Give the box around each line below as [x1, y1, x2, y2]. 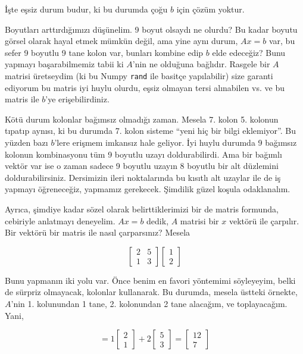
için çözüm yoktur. [176, 3, 245, 15]
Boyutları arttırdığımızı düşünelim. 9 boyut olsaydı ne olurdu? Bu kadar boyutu [5, 23, 298, 35]
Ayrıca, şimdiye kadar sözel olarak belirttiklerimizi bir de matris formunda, [5, 202, 279, 215]
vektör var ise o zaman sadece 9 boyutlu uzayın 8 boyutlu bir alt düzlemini [5, 159, 279, 172]
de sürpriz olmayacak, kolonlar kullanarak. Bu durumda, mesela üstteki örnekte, [5, 286, 298, 298]
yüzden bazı [5, 136, 48, 148]
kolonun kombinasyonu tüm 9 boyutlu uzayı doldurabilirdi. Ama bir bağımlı [5, 148, 282, 160]
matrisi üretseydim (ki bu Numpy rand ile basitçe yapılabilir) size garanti [5, 69, 273, 82]
